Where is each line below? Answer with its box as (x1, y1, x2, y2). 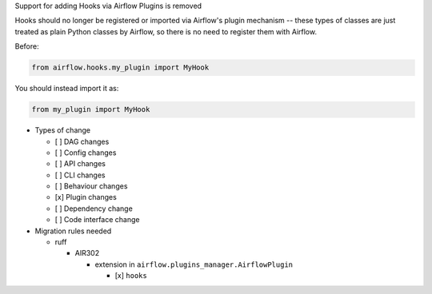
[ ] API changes (54, 159, 106, 169)
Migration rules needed (34, 226, 112, 236)
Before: (14, 42, 39, 51)
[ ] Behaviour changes (54, 181, 128, 191)
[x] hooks (114, 271, 147, 280)
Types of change (34, 125, 91, 135)
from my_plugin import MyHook (31, 105, 150, 114)
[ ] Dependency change (54, 204, 134, 213)
